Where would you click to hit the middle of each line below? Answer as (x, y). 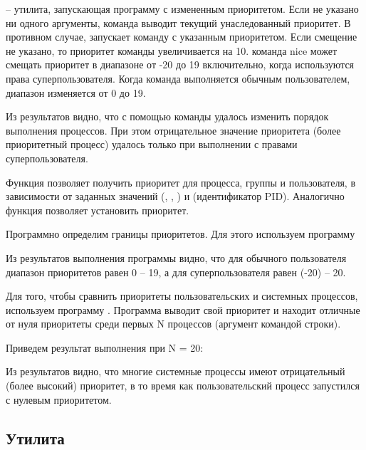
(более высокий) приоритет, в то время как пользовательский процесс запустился (183, 386)
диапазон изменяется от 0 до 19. (76, 92)
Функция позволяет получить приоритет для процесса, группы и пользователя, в (181, 182)
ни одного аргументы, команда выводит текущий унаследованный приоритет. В (178, 22)
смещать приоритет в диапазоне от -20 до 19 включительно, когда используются (180, 64)
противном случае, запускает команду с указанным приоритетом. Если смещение (182, 37)
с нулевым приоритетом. (59, 399)
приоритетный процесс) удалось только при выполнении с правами (152, 144)
